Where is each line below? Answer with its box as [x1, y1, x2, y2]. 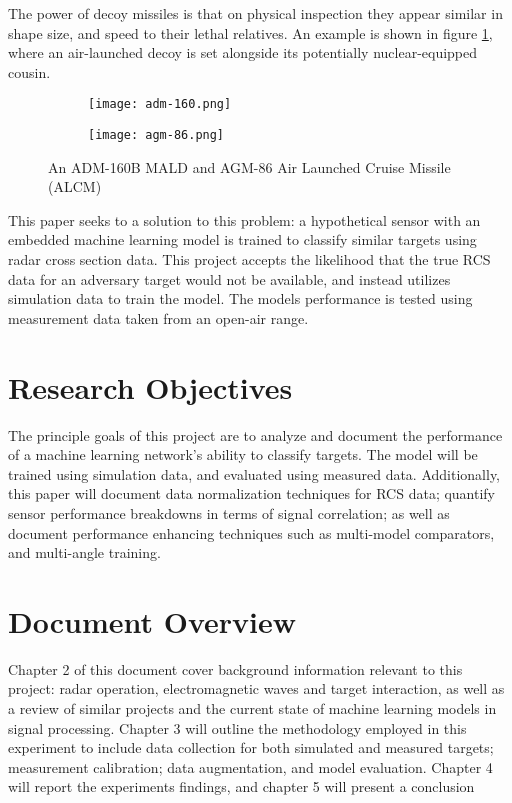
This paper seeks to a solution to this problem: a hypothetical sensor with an [8, 209, 481, 230]
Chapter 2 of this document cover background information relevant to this [8, 658, 463, 679]
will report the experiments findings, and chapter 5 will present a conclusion [8, 776, 475, 797]
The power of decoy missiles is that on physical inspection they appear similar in [8, 3, 503, 23]
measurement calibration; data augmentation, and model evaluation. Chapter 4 [8, 756, 493, 777]
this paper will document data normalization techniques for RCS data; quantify [8, 483, 496, 504]
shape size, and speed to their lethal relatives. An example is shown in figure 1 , [8, 22, 493, 43]
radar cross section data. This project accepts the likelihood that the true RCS [8, 249, 491, 270]
